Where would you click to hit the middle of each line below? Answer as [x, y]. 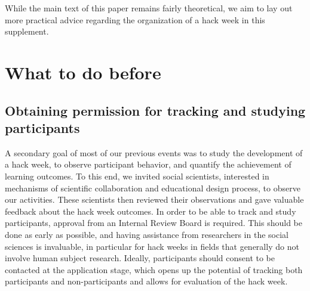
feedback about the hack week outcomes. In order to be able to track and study [151, 211]
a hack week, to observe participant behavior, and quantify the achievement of [148, 164]
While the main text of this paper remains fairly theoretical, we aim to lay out [149, 8]
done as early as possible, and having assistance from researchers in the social [147, 234]
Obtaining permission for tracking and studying [155, 110]
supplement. [27, 31]
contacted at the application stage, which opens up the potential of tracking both [154, 269]
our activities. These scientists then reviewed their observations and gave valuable [154, 199]
